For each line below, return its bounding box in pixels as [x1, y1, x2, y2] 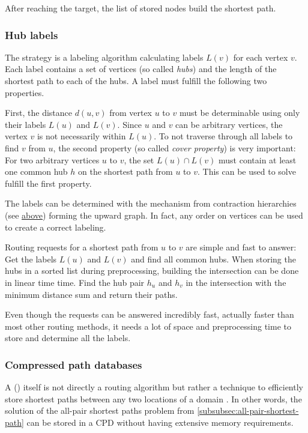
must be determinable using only [179, 106, 300, 119]
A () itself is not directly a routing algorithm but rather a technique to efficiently [5, 381, 303, 393]
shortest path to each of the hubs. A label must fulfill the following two [5, 74, 267, 86]
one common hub [5, 165, 68, 178]
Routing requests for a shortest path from [5, 241, 159, 253]
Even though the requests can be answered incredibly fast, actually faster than [5, 308, 294, 321]
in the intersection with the [186, 276, 286, 288]
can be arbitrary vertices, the [175, 118, 283, 130]
